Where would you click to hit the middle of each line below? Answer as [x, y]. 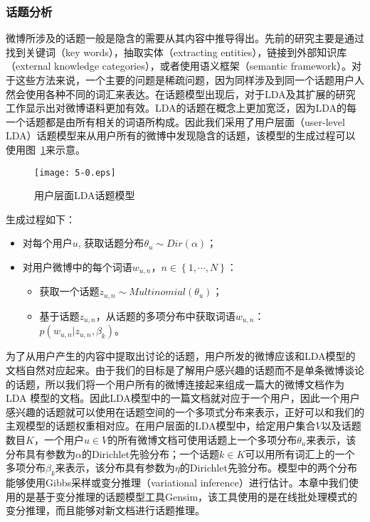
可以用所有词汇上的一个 [300, 453]
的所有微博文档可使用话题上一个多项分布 [202, 439]
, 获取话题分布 [111, 243]
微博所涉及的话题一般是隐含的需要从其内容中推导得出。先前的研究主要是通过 [185, 38]
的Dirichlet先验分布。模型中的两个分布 [268, 468]
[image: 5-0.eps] [75, 172]
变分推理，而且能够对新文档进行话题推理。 [105, 510]
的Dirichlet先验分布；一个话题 [150, 453]
